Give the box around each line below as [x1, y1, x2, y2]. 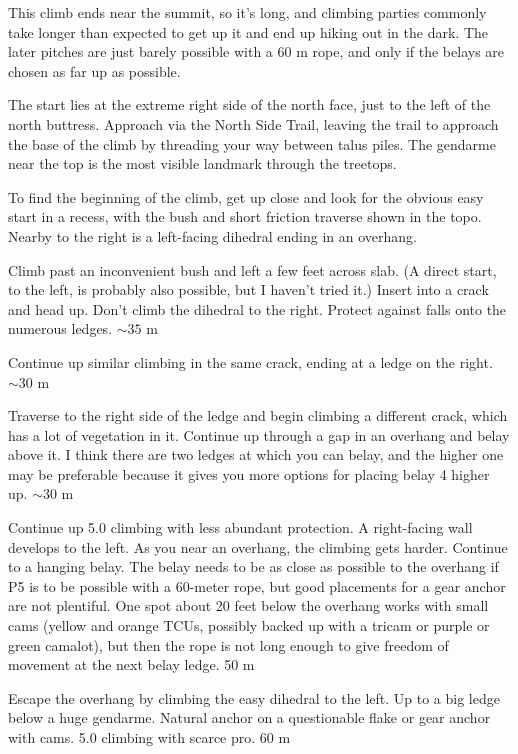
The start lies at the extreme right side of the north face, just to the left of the [8, 94, 491, 115]
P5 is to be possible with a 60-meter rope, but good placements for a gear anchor [8, 575, 506, 596]
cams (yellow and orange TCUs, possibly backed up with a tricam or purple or [8, 615, 490, 636]
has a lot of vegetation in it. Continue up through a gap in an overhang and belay [8, 424, 510, 445]
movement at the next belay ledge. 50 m [8, 654, 255, 675]
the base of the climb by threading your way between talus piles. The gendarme [8, 133, 496, 154]
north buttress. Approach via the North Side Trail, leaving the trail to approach [8, 113, 499, 134]
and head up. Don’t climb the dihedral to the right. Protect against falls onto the [8, 298, 507, 319]
